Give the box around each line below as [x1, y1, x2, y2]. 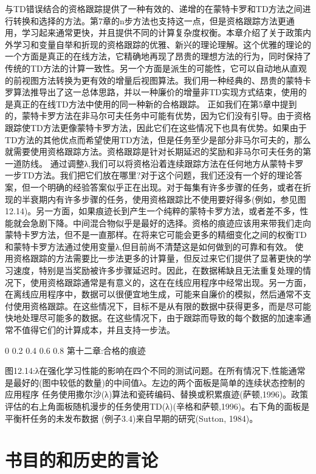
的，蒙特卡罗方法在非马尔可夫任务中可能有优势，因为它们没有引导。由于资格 [5, 109, 311, 122]
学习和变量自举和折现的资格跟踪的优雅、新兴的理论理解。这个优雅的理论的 [13, 38, 311, 50]
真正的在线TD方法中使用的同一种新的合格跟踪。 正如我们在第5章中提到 [13, 97, 297, 110]
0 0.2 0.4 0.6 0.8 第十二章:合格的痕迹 [5, 344, 146, 356]
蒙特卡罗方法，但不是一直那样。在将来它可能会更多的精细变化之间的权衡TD [5, 228, 307, 241]
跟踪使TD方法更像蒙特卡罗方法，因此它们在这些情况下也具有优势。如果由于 [5, 121, 307, 134]
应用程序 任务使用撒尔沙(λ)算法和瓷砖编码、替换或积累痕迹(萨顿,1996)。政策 [5, 388, 309, 401]
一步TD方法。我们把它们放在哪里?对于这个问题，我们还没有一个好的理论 [5, 169, 294, 181]
